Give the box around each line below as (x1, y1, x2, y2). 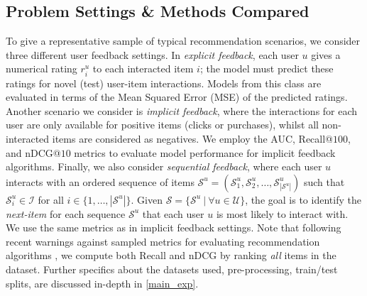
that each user (142, 206, 204, 221)
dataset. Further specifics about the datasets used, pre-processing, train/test (6, 262, 338, 277)
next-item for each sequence (6, 206, 126, 221)
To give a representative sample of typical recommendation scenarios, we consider (6, 33, 361, 48)
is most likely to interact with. (216, 206, 349, 221)
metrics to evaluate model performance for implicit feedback (74, 145, 336, 160)
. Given (131, 192, 163, 207)
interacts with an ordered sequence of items (6, 174, 195, 189)
